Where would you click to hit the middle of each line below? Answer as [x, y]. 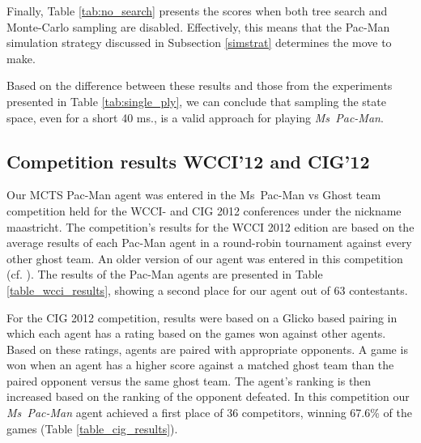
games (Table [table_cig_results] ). [92, 428]
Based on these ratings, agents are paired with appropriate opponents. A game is [207, 349]
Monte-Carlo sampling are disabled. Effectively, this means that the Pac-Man [198, 26]
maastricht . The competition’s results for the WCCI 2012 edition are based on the [210, 226]
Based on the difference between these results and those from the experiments [200, 85]
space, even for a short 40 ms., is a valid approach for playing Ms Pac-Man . [195, 117]
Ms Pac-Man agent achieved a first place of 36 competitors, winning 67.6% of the [209, 413]
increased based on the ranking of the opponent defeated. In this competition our [208, 396]
